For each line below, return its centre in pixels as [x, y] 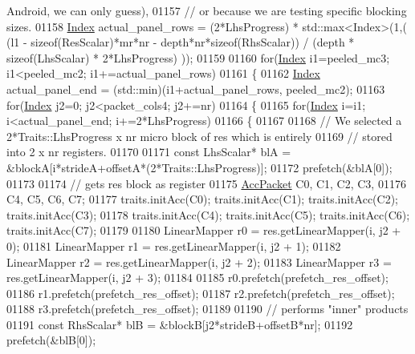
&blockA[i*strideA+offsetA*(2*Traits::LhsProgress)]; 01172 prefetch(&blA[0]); [199, 167]
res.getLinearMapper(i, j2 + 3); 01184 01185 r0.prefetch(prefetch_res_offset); [197, 278]
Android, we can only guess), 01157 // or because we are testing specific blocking [207, 10]
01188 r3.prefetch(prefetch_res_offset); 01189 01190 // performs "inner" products [207, 309]
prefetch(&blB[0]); [51, 340]
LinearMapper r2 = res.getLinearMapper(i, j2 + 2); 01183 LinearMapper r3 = [199, 261]
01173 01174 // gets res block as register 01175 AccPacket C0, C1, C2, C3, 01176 [206, 183]
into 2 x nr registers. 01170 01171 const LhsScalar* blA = [149, 152]
